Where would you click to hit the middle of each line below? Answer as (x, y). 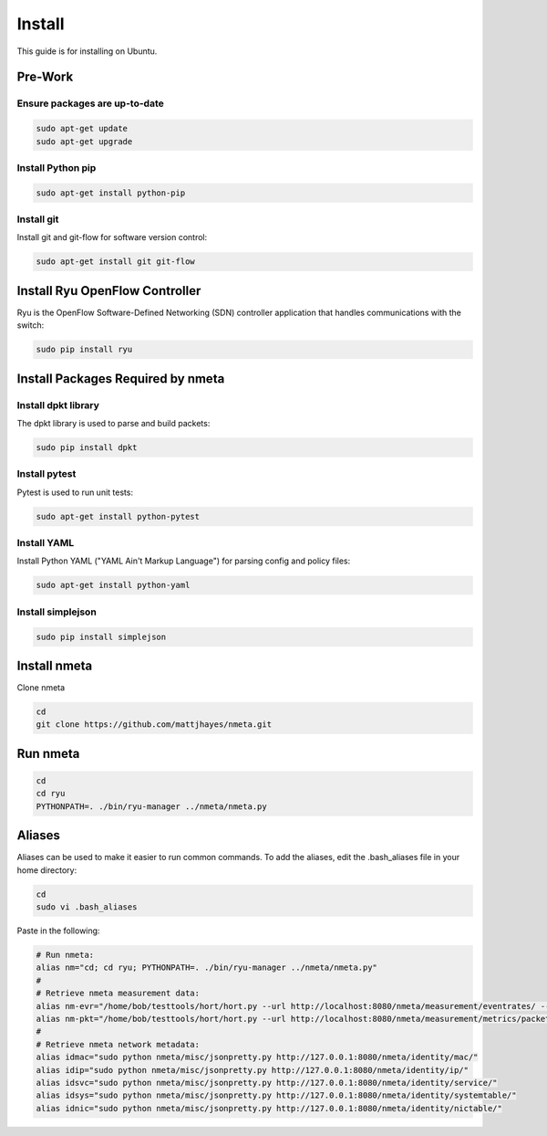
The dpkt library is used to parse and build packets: (114, 423)
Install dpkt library (58, 405)
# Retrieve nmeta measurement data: (118, 994)
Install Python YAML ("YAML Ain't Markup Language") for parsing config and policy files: (184, 561)
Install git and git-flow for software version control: (112, 237)
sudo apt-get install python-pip (111, 193)
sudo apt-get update (82, 129)
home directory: (47, 870)
